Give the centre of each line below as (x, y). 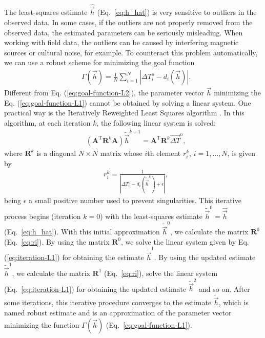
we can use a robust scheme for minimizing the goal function (99, 62)
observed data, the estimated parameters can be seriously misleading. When (124, 32)
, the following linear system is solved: (156, 123)
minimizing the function (42, 324)
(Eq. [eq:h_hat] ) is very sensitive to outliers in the (177, 12)
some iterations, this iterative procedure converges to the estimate (108, 302)
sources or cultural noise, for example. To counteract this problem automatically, (131, 52)
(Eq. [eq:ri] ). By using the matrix (57, 241)
